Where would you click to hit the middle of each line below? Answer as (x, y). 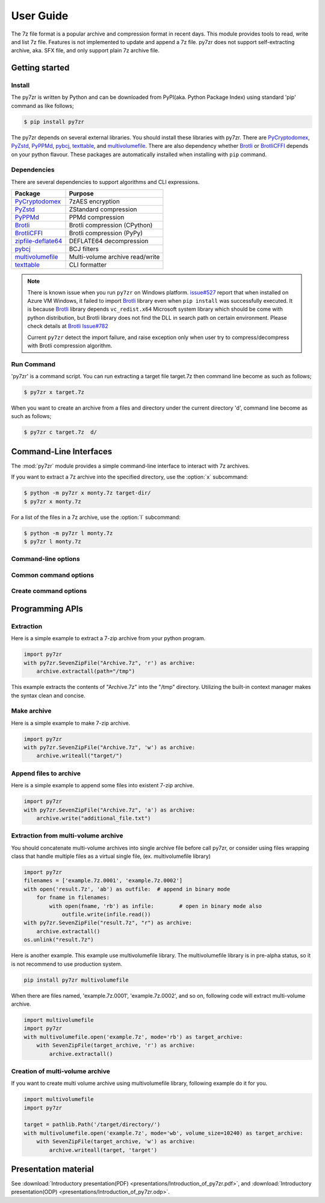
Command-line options (46, 559)
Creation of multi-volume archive (61, 1071)
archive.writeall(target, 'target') (103, 1150)
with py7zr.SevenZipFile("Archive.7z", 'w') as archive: (110, 748)
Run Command (33, 364)
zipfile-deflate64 (39, 241)
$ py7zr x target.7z (54, 392)
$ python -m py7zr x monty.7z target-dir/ (87, 493)
